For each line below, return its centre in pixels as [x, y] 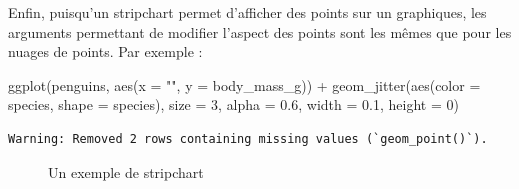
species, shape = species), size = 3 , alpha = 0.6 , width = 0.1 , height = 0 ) [233, 104]
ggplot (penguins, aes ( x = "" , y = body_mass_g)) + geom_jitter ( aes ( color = [244, 84]
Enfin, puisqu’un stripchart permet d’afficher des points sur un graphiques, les [247, 12]
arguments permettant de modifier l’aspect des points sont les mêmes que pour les [260, 31]
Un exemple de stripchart [126, 171]
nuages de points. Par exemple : [105, 51]
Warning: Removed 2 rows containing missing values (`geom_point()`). [248, 138]
